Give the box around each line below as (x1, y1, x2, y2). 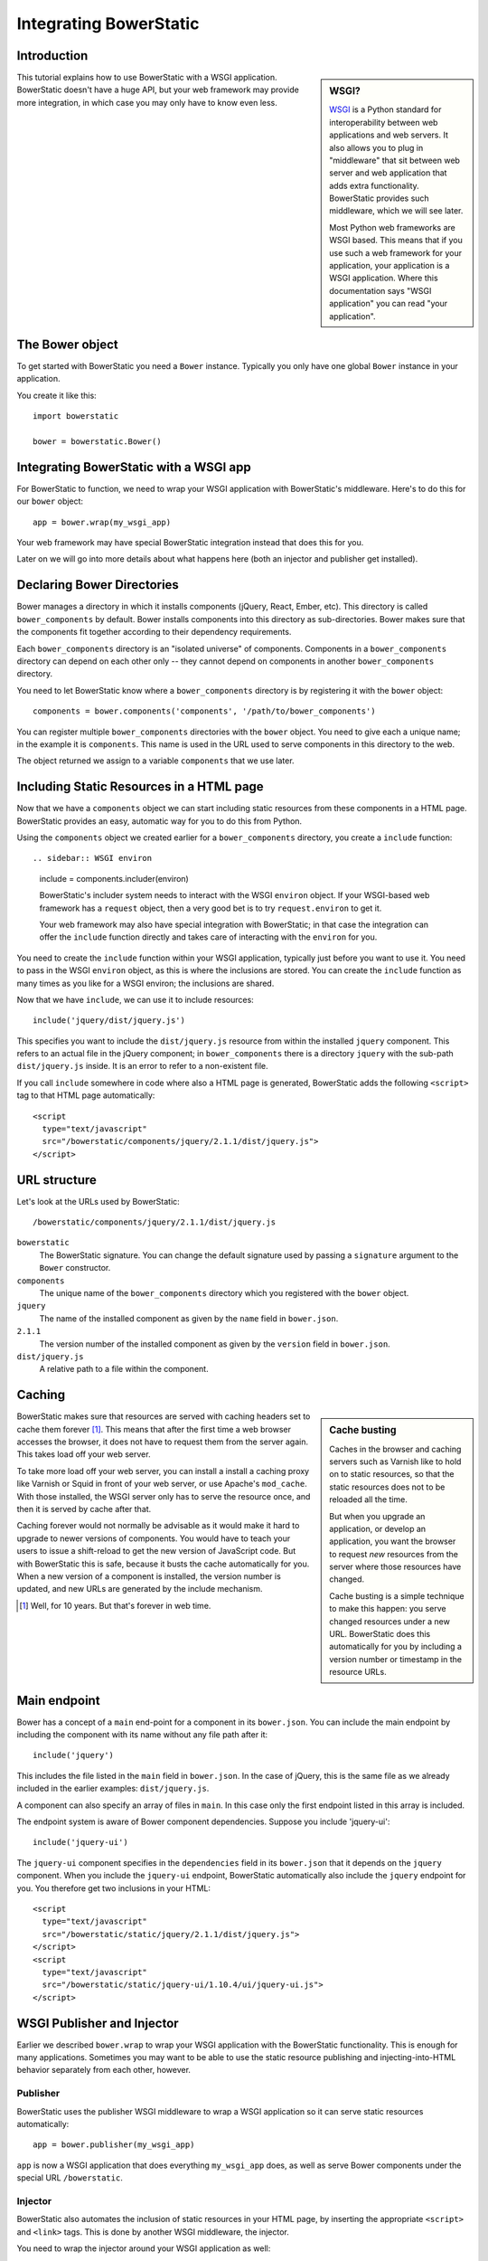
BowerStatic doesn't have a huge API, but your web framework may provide (16, 84, 300, 95)
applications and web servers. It (329, 129, 449, 140)
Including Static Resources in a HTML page (16, 779, 264, 795)
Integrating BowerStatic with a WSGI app (16, 459, 252, 475)
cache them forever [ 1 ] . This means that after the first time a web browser (16, 1424, 291, 1434)
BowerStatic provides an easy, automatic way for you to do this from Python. (16, 815, 303, 827)
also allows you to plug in (329, 142, 424, 153)
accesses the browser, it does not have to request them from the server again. (16, 1436, 309, 1447)
